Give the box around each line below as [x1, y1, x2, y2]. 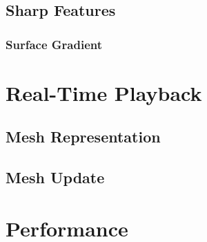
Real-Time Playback [6, 78, 202, 106]
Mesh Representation [6, 126, 161, 147]
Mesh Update [6, 167, 105, 188]
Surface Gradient [6, 35, 103, 53]
